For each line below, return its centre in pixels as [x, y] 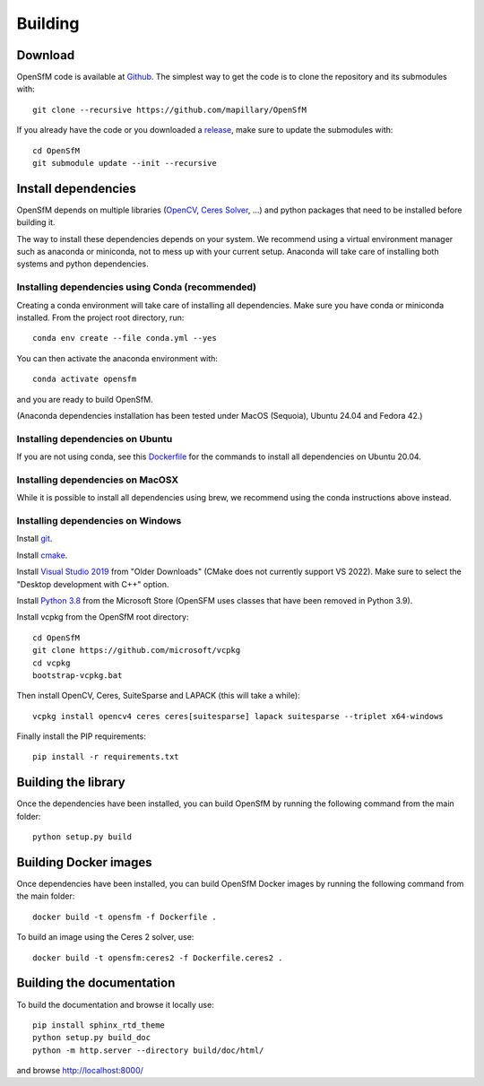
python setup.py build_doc [92, 1038]
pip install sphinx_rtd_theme [99, 1025]
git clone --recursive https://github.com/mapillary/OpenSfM [169, 109]
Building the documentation [96, 983]
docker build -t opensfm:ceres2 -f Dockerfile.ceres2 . [158, 958]
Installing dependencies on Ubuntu [95, 439]
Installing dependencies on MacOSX [98, 480]
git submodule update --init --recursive [125, 163]
